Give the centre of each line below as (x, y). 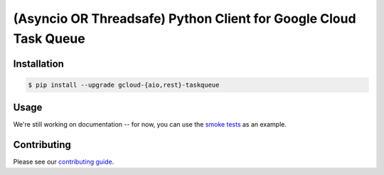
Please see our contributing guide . (64, 162)
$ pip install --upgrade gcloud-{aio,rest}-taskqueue (124, 85)
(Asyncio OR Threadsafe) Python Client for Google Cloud (185, 18)
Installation (38, 64)
